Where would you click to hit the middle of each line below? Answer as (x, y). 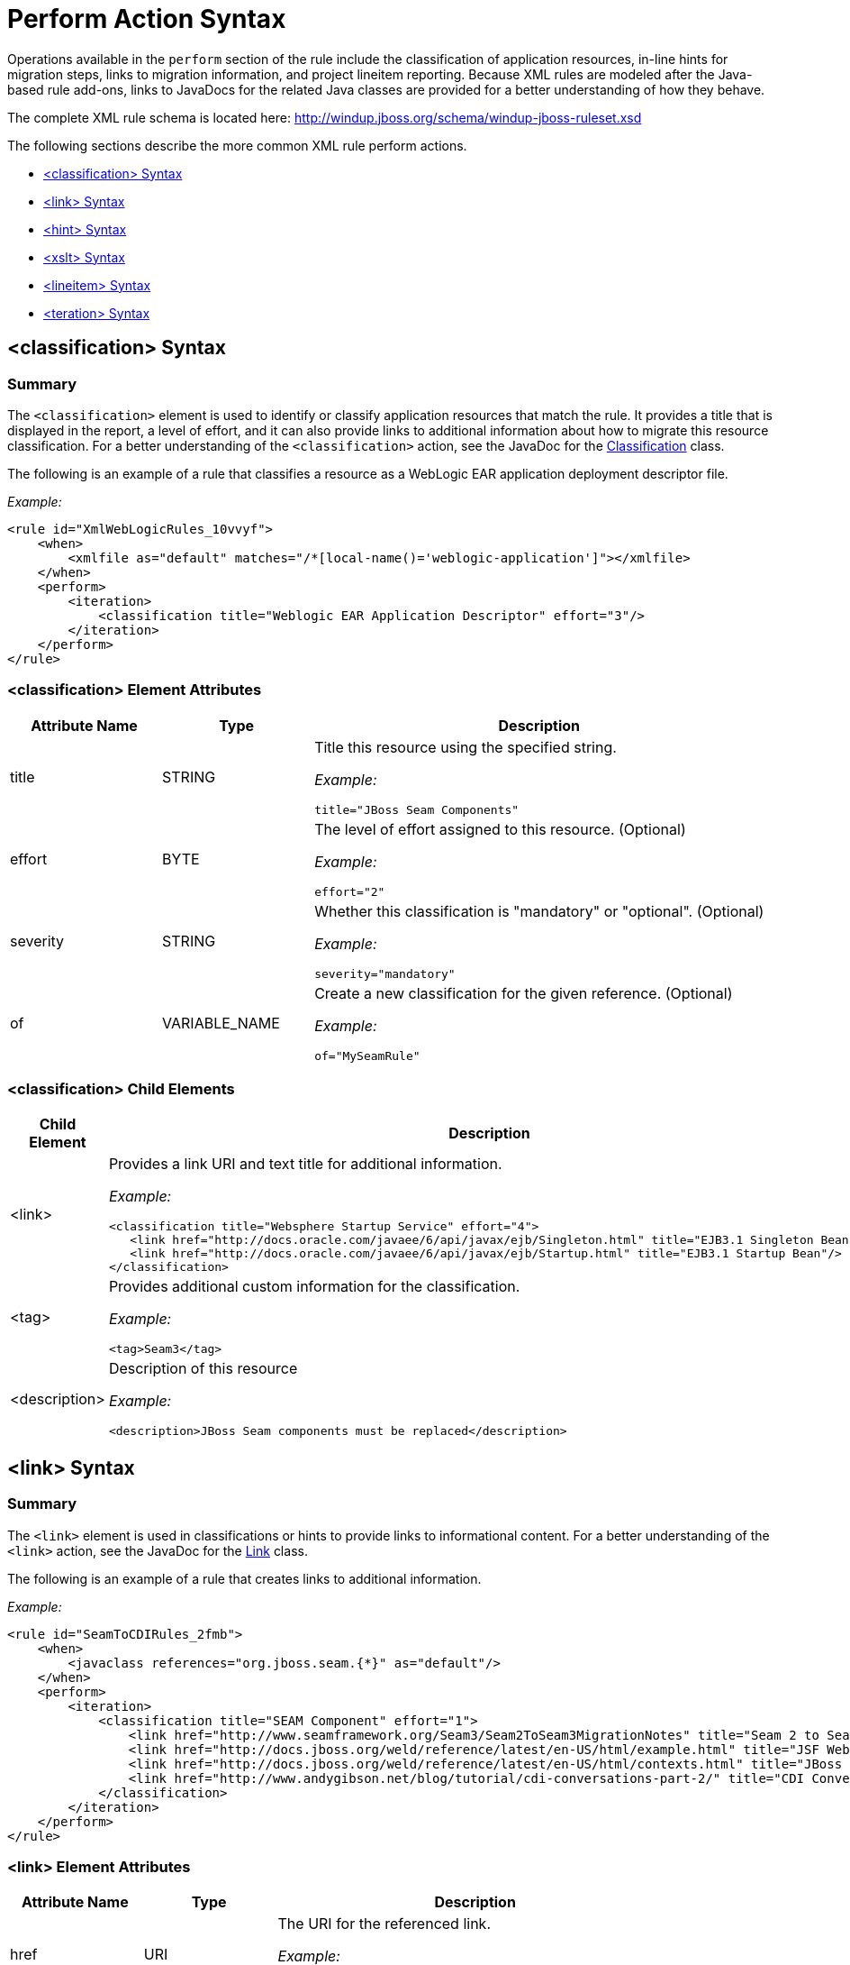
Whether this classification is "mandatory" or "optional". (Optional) (539, 911)
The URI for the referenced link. (384, 1924)
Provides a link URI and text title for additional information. (305, 1164)
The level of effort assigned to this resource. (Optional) (500, 829)
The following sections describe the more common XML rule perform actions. (237, 145)
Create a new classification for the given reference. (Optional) (524, 993)
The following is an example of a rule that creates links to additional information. (244, 1578)
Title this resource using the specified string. (466, 747)
